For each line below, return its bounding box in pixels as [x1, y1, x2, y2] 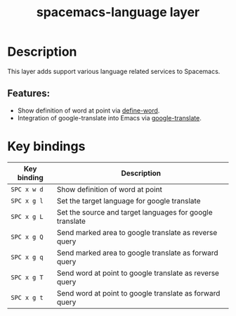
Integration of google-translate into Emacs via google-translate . [17, 113, 202, 122]
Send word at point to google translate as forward [56, 288, 221, 298]
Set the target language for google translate [56, 196, 201, 206]
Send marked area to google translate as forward [56, 248, 219, 258]
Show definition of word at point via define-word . [17, 106, 160, 115]
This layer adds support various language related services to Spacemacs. [7, 67, 221, 75]
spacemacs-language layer [36, 4, 200, 20]
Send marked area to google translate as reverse [56, 227, 218, 237]
